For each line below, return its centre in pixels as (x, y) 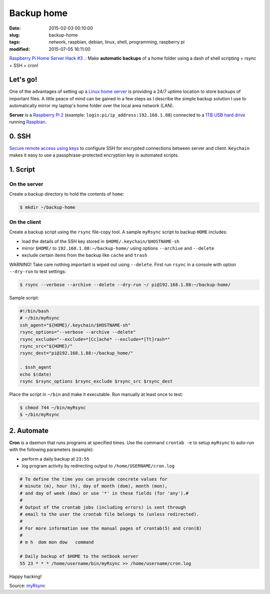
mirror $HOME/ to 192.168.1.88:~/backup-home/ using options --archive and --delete (118, 248)
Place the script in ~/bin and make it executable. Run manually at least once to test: (96, 394)
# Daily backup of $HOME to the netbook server (79, 556)
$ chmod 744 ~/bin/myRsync (53, 407)
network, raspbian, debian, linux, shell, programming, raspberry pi (117, 42)
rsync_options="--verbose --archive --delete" (78, 332)
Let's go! (23, 80)
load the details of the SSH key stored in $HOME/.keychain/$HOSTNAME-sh (100, 241)
